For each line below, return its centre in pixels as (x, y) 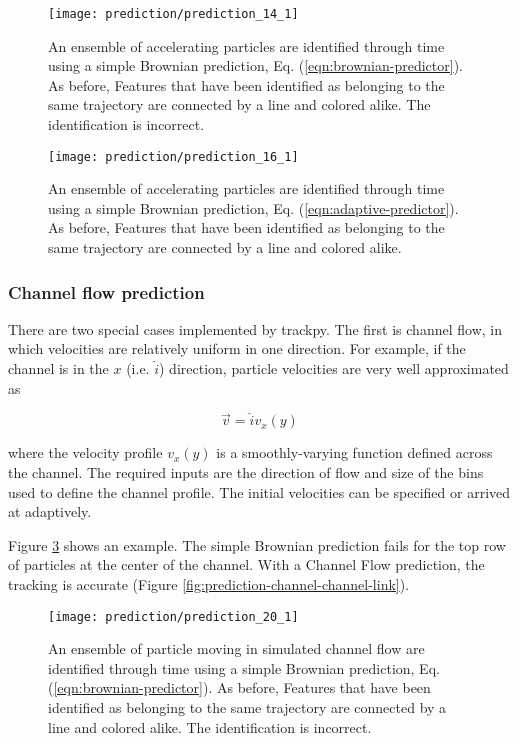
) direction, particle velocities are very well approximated (334, 368)
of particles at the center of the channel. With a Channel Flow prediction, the (246, 564)
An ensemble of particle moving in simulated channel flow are (236, 648)
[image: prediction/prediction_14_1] (173, 14)
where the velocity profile (85, 452)
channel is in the (58, 368)
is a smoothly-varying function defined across (354, 452)
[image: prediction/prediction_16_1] (173, 156)
